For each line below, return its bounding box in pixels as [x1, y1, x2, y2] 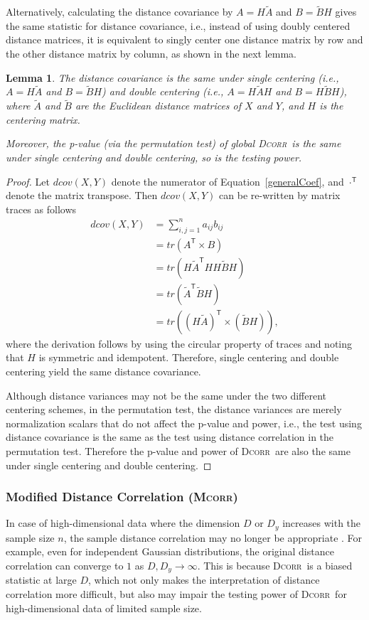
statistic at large [6, 572, 77, 587]
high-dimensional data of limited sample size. [6, 600, 202, 615]
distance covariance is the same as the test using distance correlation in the [6, 429, 334, 444]
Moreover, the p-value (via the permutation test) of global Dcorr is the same [6, 136, 341, 151]
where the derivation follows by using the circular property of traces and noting [6, 336, 353, 351]
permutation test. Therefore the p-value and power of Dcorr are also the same [6, 443, 351, 458]
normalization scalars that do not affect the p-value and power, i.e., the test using [6, 415, 362, 430]
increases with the [282, 515, 361, 530]
